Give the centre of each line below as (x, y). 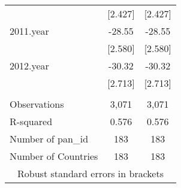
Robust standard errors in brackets (90, 173)
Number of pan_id (49, 139)
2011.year (29, 31)
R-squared (31, 121)
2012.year (29, 66)
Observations (37, 104)
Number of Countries (54, 156)
